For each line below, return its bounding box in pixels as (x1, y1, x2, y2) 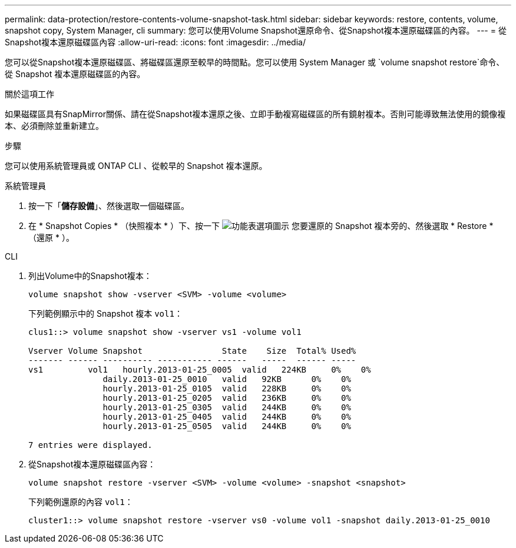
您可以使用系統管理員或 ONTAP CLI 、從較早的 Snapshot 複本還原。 (5, 161, 267, 171)
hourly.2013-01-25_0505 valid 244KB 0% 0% (102, 421, 351, 431)
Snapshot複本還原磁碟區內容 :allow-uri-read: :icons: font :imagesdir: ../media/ (5, 37, 306, 47)
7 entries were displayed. (28, 440, 153, 450)
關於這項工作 (5, 89, 54, 99)
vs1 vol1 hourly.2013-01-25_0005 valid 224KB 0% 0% (28, 365, 371, 374)
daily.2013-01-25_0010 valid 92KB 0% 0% (102, 374, 351, 384)
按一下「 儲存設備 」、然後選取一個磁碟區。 (28, 201, 189, 211)
